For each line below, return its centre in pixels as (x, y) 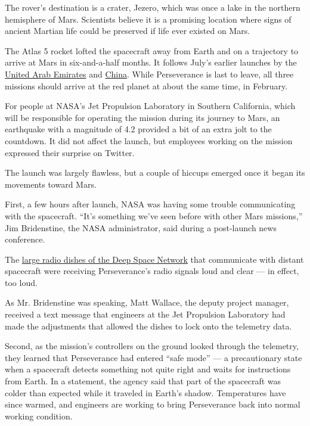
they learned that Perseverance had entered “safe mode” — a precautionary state (154, 357)
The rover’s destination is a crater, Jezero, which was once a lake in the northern (153, 7)
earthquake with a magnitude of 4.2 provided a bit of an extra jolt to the (138, 129)
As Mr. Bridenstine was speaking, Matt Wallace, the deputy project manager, (147, 302)
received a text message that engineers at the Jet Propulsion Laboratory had (145, 314)
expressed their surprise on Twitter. (70, 152)
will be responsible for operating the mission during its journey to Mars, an (142, 117)
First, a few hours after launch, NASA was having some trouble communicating (150, 204)
